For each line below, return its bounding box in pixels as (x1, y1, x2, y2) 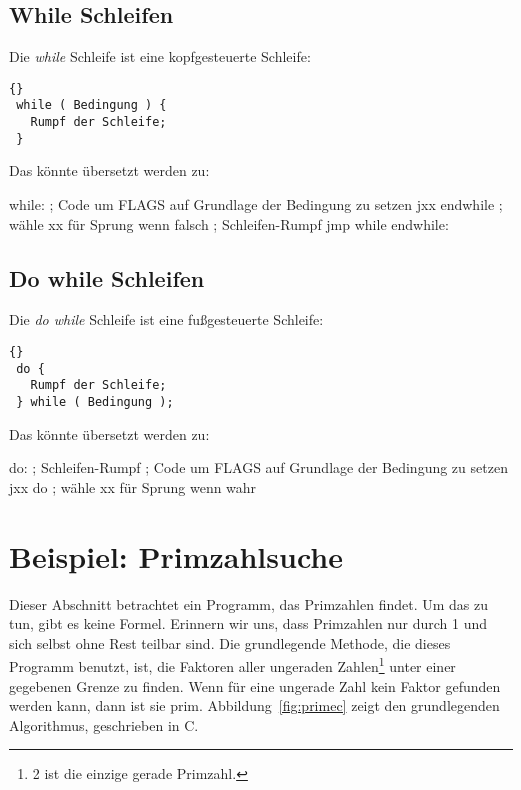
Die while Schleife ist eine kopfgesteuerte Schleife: (9, 46, 311, 67)
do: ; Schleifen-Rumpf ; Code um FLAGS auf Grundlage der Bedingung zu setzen (9, 457, 508, 478)
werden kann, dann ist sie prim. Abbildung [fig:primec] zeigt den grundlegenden (9, 695, 500, 716)
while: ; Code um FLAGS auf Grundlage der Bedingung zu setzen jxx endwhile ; (9, 194, 503, 215)
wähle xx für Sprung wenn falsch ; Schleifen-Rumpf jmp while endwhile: (9, 213, 449, 234)
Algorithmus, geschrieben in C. (9, 714, 199, 735)
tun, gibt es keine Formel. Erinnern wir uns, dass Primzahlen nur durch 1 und (9, 613, 488, 634)
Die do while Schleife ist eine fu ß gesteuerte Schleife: (9, 309, 324, 330)
